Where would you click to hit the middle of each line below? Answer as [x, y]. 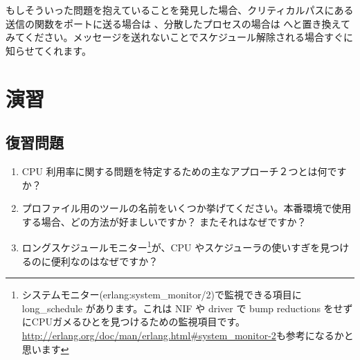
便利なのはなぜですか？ [105, 261]
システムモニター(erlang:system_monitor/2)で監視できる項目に [162, 295]
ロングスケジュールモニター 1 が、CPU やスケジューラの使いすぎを [171, 246]
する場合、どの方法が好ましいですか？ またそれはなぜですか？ [164, 221]
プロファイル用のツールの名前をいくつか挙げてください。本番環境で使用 [187, 208]
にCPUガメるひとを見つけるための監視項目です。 [134, 322]
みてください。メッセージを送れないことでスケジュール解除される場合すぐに [179, 37]
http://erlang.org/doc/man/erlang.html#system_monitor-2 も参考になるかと [188, 335]
